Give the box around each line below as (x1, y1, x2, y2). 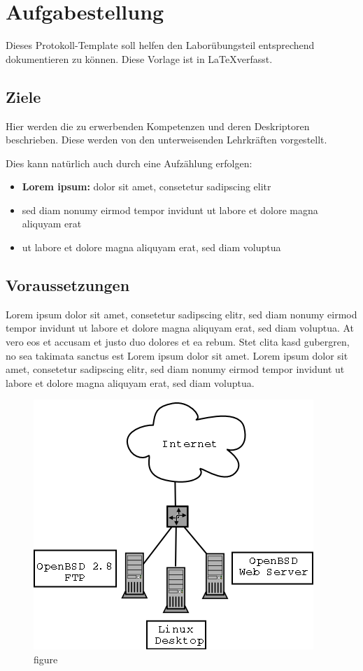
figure (34, 652, 58, 667)
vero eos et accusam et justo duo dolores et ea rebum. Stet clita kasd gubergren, (6, 334, 350, 349)
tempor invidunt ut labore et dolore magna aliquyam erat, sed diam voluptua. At (6, 320, 355, 335)
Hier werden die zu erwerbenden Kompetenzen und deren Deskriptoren (6, 118, 310, 133)
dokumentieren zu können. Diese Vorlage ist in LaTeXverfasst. (6, 51, 273, 66)
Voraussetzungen (6, 274, 130, 296)
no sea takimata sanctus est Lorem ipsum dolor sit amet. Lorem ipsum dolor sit (6, 348, 348, 362)
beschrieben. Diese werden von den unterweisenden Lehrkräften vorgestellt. (6, 132, 327, 147)
